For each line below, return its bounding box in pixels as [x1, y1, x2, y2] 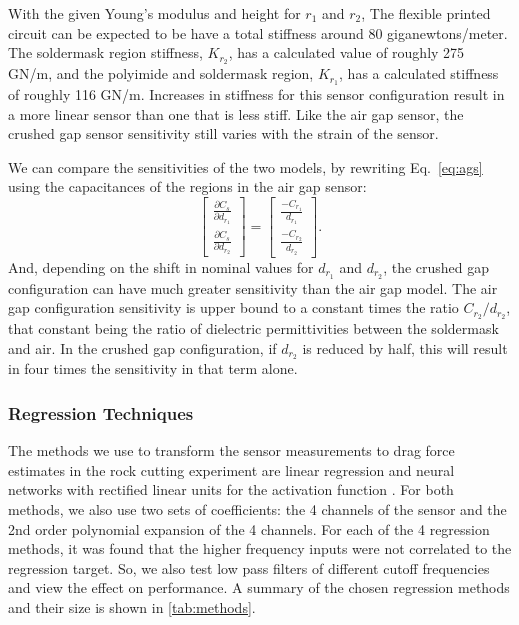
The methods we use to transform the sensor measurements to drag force [8, 440, 455, 461]
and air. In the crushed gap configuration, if [8, 337, 277, 358]
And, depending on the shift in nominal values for [8, 256, 314, 277]
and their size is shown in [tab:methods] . [8, 597, 256, 618]
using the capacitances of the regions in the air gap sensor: [8, 176, 367, 197]
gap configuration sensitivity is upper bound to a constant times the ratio [8, 297, 459, 318]
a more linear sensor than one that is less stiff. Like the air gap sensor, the [8, 103, 464, 124]
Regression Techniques [8, 401, 194, 425]
